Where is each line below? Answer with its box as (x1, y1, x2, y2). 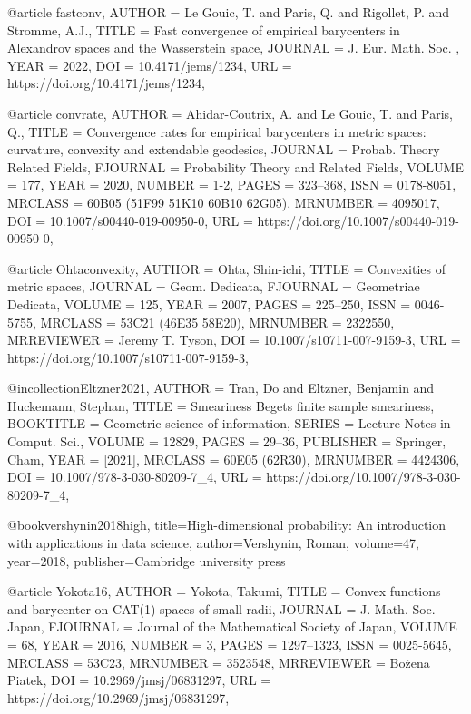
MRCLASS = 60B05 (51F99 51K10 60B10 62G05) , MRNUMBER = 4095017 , (7, 192, 440, 211)
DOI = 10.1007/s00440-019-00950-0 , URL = (7, 210, 253, 230)
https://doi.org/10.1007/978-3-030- (266, 467, 461, 486)
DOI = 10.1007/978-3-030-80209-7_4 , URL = (7, 467, 262, 486)
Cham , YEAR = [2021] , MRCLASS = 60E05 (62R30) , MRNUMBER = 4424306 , (7, 449, 460, 468)
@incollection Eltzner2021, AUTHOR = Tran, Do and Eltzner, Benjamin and (7, 378, 435, 397)
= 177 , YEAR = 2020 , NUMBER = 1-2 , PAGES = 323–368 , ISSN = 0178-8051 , (7, 175, 456, 194)
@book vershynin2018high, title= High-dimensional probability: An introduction (7, 515, 446, 534)
